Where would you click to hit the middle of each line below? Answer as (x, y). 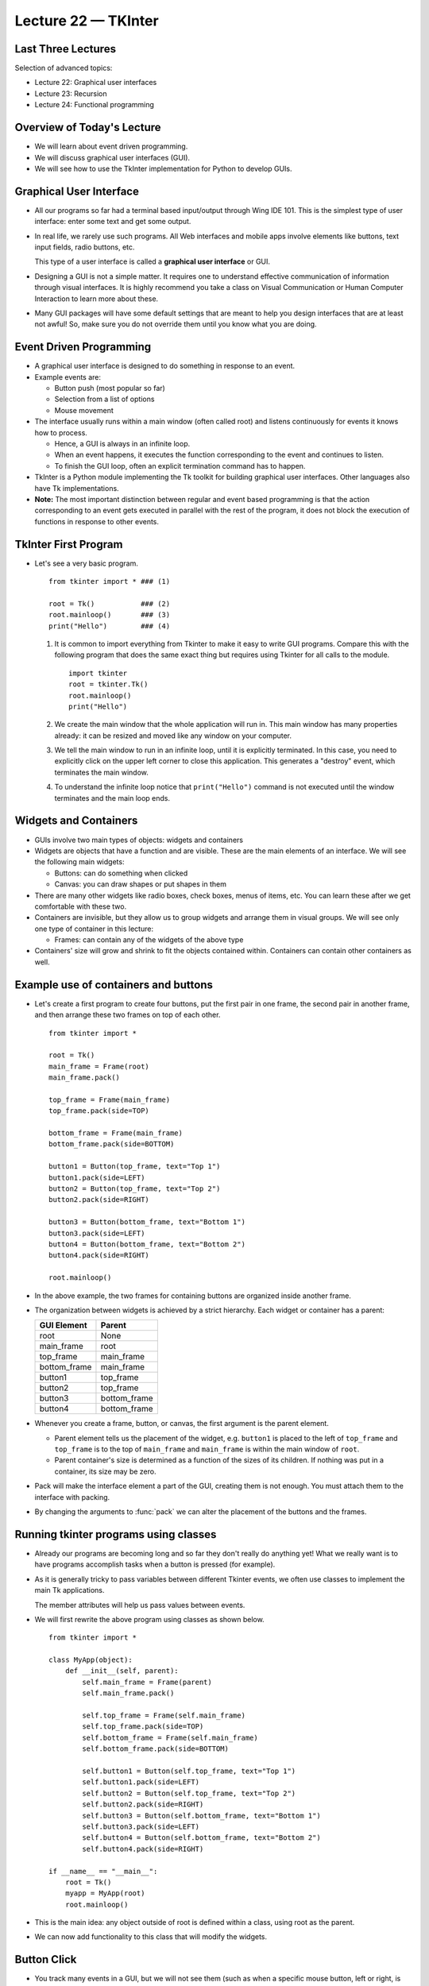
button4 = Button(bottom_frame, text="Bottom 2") (147, 1244)
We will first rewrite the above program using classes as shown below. (150, 1619)
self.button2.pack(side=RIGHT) (143, 1804)
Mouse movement (84, 410)
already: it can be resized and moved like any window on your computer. (173, 736)
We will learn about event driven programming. (111, 146)
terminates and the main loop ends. (112, 798)
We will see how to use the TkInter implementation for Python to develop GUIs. (164, 168)
